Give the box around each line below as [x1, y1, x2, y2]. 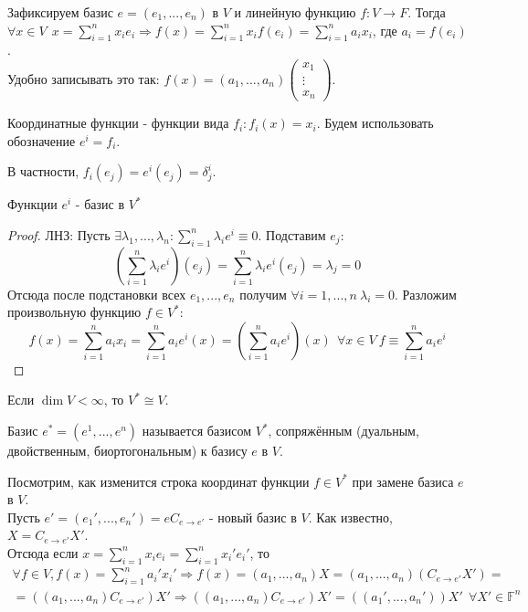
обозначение [7, 131, 76, 150]
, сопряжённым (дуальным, [268, 421, 419, 439]
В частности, [7, 162, 79, 181]
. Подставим [258, 225, 326, 244]
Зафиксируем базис [7, 3, 113, 21]
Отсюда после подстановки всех [7, 284, 186, 303]
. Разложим [395, 284, 457, 303]
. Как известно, [308, 507, 393, 526]
